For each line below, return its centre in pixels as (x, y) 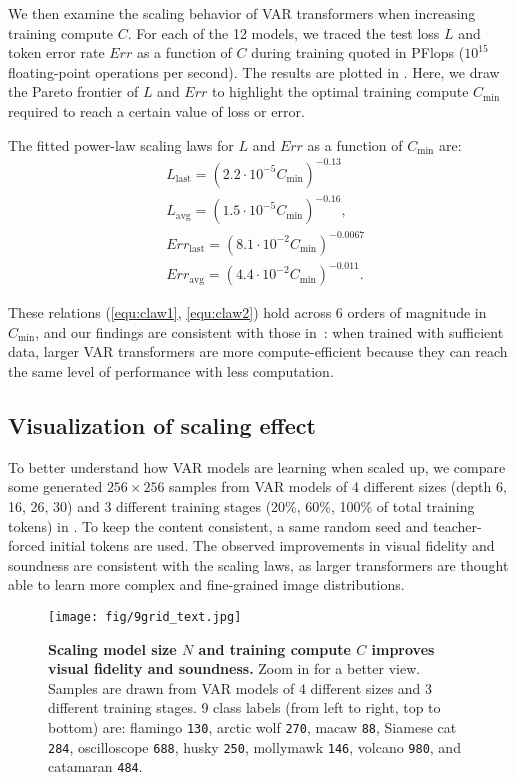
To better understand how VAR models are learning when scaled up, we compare (257, 466)
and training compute (274, 648)
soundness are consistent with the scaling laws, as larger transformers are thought (258, 564)
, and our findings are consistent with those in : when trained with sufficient (269, 331)
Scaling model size (112, 648)
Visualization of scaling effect (162, 425)
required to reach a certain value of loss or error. (156, 110)
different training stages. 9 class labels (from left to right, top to (244, 707)
